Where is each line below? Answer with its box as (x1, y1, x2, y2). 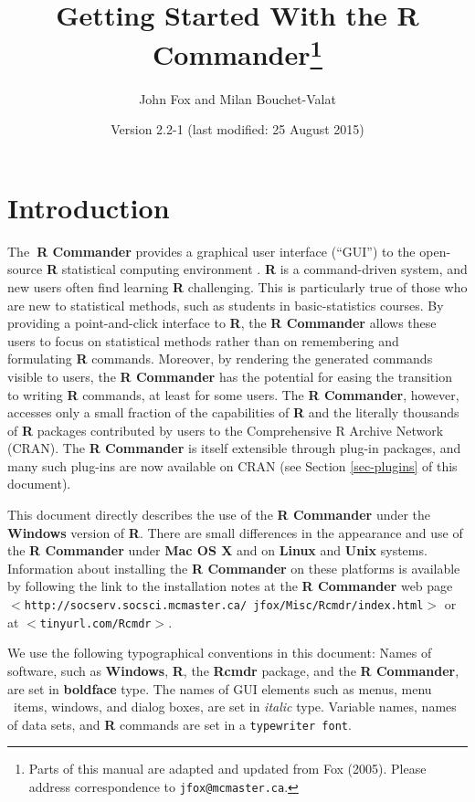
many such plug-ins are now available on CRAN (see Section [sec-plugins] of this (7, 456, 458, 475)
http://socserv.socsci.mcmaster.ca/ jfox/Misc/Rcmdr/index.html (24, 599, 424, 613)
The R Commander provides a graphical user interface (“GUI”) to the (7, 241, 416, 260)
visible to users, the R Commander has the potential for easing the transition (7, 366, 452, 385)
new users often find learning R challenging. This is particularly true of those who (7, 277, 468, 296)
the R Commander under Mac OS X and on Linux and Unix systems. (7, 541, 427, 560)
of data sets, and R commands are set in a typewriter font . (7, 714, 352, 733)
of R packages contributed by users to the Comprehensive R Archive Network (7, 420, 444, 439)
